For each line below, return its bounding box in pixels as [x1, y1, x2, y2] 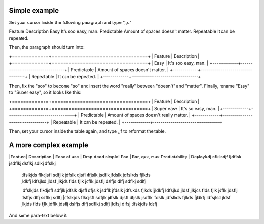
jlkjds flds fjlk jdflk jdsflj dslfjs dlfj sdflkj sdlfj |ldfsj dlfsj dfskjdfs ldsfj [21, 201, 157, 207]
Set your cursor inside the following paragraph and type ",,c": [9, 20, 133, 25]
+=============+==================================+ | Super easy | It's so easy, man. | [9, 105, 220, 111]
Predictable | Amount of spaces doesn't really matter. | [81, 112, 191, 118]
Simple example [9, 6, 59, 15]
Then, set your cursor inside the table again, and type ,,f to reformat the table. [9, 128, 166, 134]
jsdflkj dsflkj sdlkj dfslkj [9, 160, 56, 166]
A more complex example [9, 141, 88, 149]
